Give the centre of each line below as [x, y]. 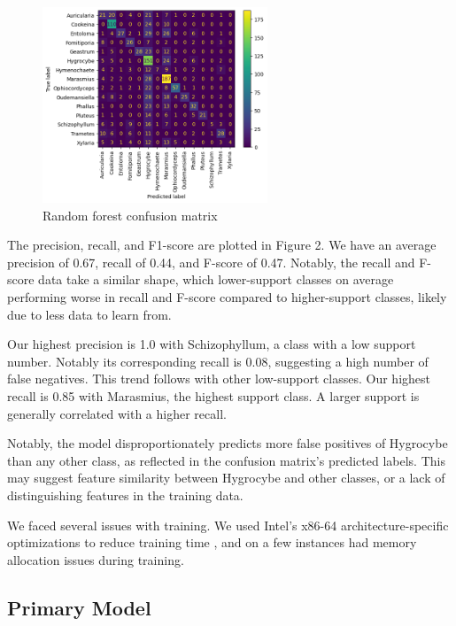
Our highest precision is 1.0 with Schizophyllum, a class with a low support [212, 344]
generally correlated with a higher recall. [117, 413]
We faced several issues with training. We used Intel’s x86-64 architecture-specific [228, 525]
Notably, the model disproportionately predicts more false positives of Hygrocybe [228, 443]
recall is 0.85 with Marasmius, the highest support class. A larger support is [213, 395]
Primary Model [79, 607]
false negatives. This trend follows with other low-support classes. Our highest [219, 379]
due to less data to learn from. [89, 314]
